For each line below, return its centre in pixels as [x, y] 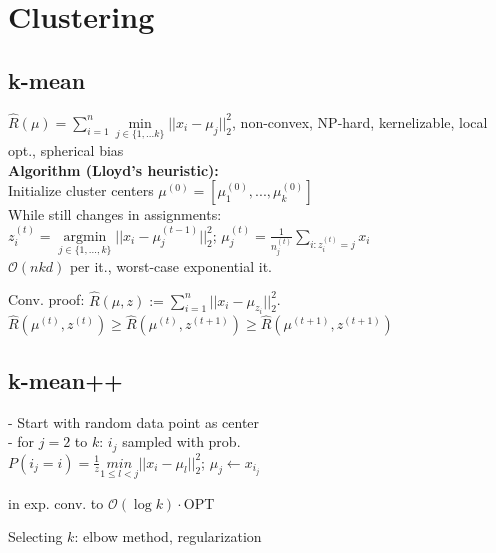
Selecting [35, 536]
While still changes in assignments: [115, 214]
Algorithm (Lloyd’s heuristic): [113, 169]
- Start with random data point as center [134, 421]
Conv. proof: [46, 299]
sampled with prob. [181, 441]
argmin [85, 236]
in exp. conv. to [56, 502]
